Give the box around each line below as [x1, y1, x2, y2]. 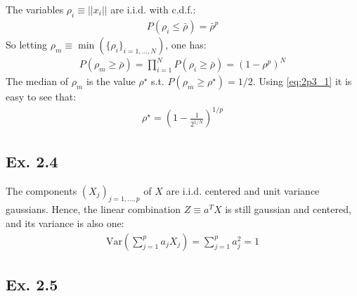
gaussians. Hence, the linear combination [6, 202, 181, 217]
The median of [6, 74, 69, 89]
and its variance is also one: [6, 216, 124, 231]
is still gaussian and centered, [225, 202, 351, 217]
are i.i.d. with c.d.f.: [110, 2, 196, 16]
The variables [6, 2, 64, 16]
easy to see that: [6, 89, 77, 104]
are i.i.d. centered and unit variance [166, 183, 320, 198]
